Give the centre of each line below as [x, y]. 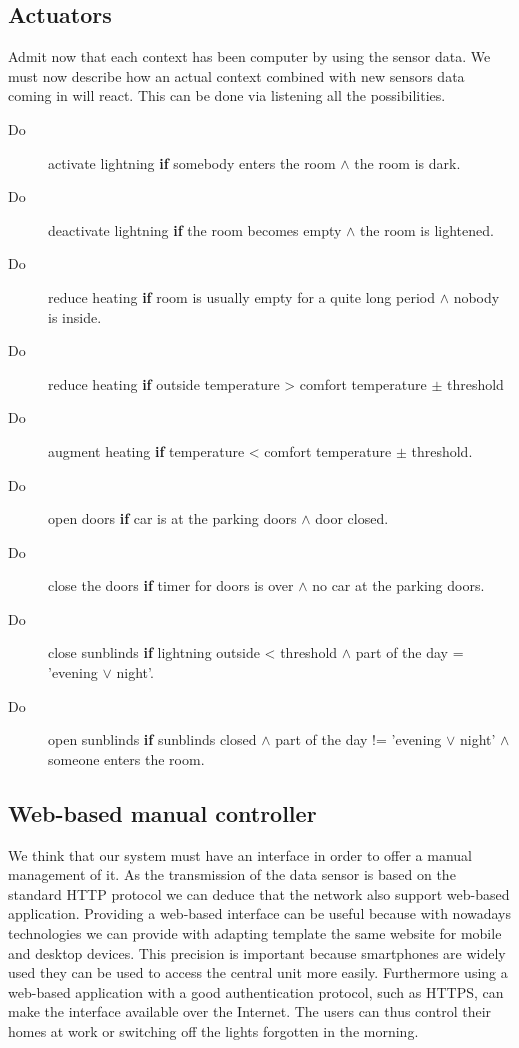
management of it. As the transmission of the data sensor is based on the [232, 874]
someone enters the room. [126, 758]
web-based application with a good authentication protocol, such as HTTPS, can [256, 991]
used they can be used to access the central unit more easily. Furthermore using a [258, 972]
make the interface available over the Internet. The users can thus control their [250, 1011]
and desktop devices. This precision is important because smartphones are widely [257, 952]
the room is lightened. [427, 229]
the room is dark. [407, 162]
